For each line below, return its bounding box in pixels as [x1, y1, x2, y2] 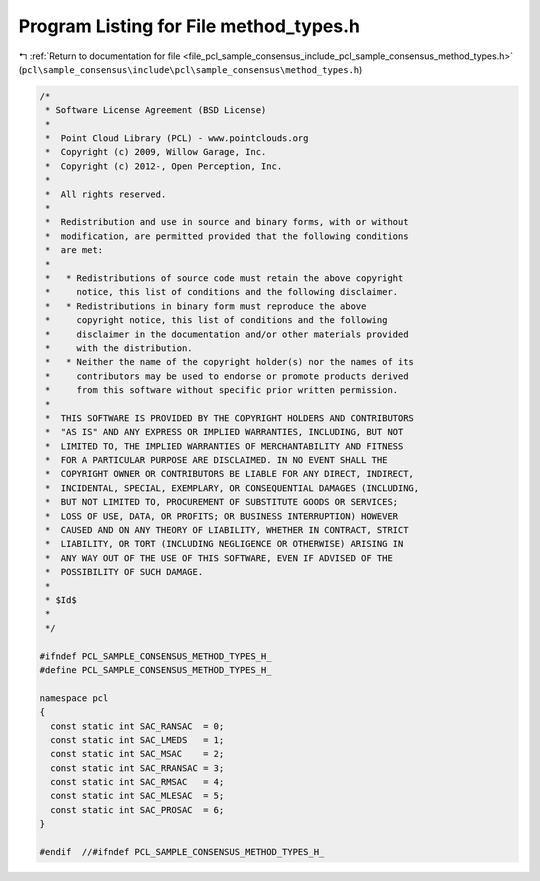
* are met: [45, 245, 104, 256]
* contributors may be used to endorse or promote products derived [45, 370, 409, 382]
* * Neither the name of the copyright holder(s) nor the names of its [45, 356, 415, 368]
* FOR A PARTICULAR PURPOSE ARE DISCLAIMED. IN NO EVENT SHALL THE [45, 455, 388, 466]
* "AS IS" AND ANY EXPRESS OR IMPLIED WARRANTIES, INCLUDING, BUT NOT [45, 426, 404, 438]
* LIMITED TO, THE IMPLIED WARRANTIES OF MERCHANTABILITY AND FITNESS [45, 440, 404, 452]
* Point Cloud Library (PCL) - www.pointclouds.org [45, 133, 309, 144]
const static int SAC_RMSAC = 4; [50, 776, 225, 788]
